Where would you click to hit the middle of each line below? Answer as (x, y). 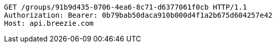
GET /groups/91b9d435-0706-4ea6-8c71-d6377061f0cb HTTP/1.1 (126, 7)
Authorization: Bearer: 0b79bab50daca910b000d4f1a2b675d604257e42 (139, 15)
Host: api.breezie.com (49, 23)
